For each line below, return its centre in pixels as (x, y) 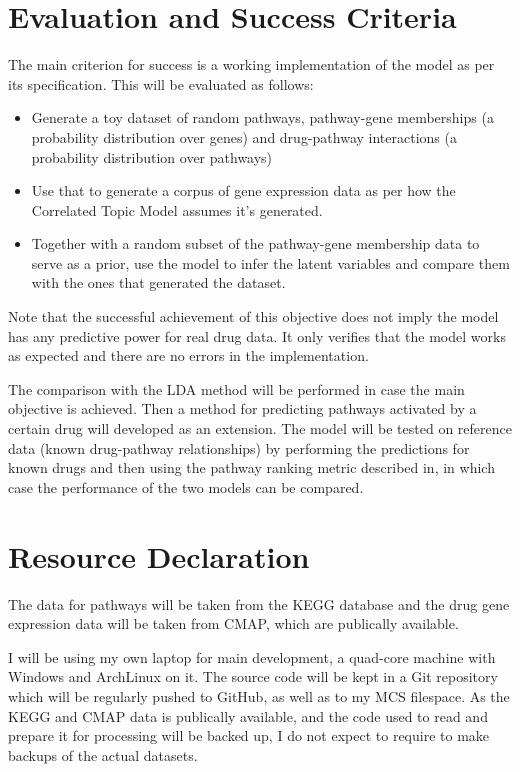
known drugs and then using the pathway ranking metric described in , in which (251, 467)
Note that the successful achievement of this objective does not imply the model (253, 316)
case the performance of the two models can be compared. (186, 486)
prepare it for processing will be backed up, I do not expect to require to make (249, 735)
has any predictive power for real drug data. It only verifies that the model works (257, 335)
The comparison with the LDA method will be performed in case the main (236, 388)
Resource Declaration (159, 555)
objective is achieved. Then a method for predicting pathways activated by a (242, 408)
